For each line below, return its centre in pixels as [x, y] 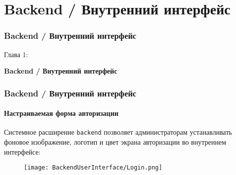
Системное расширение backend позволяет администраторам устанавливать [118, 132]
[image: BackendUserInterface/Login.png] [93, 168]
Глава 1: [16, 54]
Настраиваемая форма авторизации [61, 113]
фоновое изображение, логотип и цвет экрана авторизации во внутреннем [115, 142]
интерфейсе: [22, 151]
